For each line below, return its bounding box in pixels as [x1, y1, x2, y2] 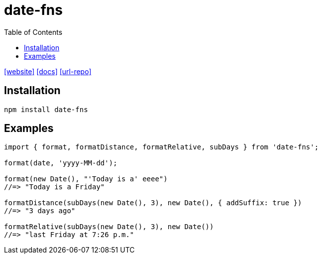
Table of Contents [4, 27, 63, 36]
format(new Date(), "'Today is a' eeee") [4, 175, 168, 183]
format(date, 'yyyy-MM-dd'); [4, 159, 117, 167]
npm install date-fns [4, 105, 88, 114]
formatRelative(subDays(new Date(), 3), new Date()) [4, 223, 214, 231]
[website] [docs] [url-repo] [4, 67, 92, 76]
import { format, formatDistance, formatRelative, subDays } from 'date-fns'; [4, 143, 319, 151]
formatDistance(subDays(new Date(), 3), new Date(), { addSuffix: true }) [4, 199, 302, 207]
